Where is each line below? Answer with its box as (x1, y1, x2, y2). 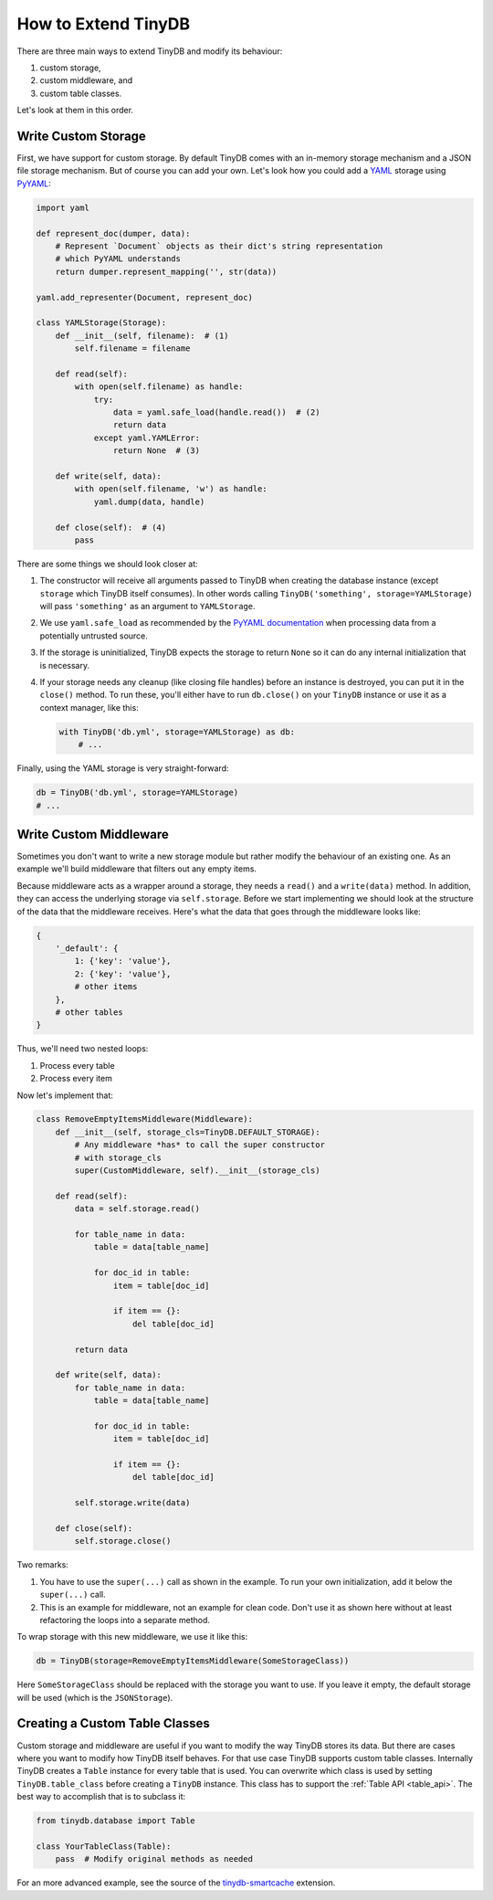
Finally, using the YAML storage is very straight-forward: (16, 763, 229, 774)
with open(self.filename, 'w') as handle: (74, 484, 268, 494)
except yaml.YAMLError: (93, 432, 201, 443)
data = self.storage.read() (74, 1204, 201, 1214)
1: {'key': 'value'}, (74, 955, 172, 966)
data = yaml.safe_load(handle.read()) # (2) (112, 407, 320, 417)
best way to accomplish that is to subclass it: (16, 1791, 186, 1802)
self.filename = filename (74, 343, 191, 354)
